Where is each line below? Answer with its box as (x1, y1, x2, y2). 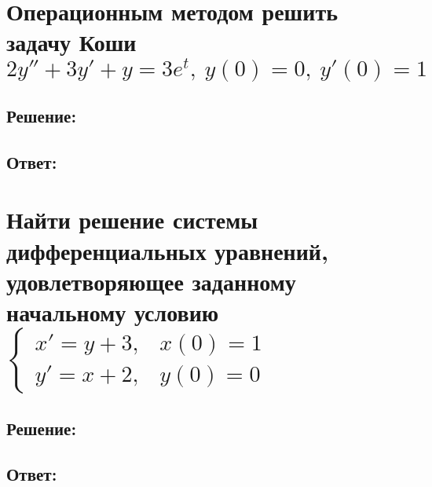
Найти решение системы (6, 203, 258, 236)
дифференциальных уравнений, (6, 234, 328, 266)
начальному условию (6, 296, 219, 328)
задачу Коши (6, 26, 137, 58)
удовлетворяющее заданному (6, 265, 296, 297)
